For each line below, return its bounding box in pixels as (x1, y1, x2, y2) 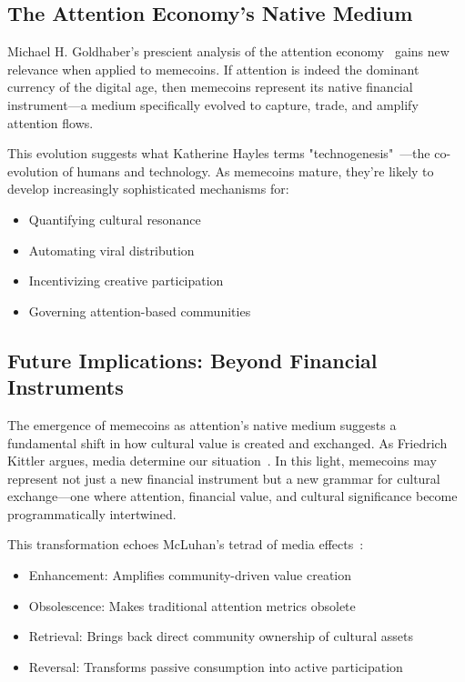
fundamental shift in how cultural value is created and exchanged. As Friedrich (7, 433, 448, 452)
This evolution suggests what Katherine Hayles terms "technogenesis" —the (7, 144, 430, 163)
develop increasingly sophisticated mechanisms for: (7, 179, 289, 198)
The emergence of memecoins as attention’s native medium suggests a (7, 415, 397, 434)
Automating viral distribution (28, 240, 195, 259)
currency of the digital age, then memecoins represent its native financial (7, 77, 413, 96)
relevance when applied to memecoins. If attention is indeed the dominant (7, 59, 420, 78)
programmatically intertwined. (7, 504, 177, 523)
